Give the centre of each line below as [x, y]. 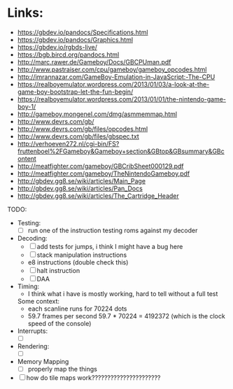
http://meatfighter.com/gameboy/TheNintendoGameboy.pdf [104, 174]
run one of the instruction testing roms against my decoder [113, 230]
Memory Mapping [43, 362]
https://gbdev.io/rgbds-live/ [57, 47]
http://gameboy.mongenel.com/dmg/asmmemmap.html [97, 114]
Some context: [38, 301]
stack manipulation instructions [82, 255]
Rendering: [33, 346]
